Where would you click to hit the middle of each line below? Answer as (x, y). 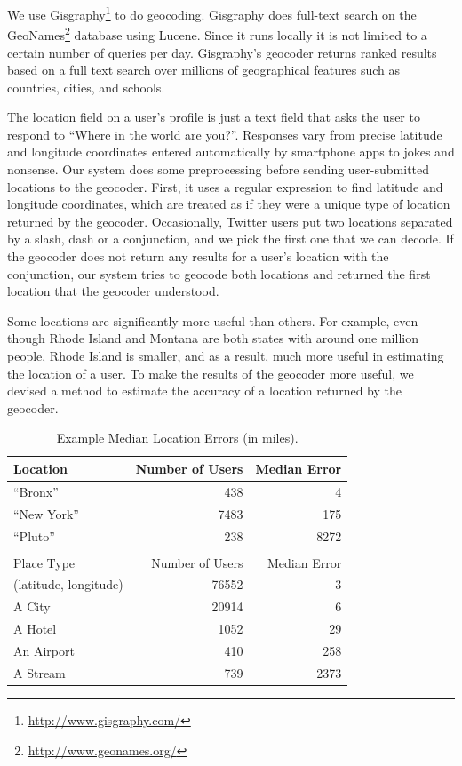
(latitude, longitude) (68, 584)
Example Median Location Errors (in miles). (177, 438)
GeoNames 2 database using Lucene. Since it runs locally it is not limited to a (217, 33)
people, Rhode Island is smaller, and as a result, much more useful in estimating (226, 355)
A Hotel (35, 629)
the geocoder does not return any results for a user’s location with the (198, 256)
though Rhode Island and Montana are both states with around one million (213, 338)
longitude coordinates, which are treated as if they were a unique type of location (229, 204)
